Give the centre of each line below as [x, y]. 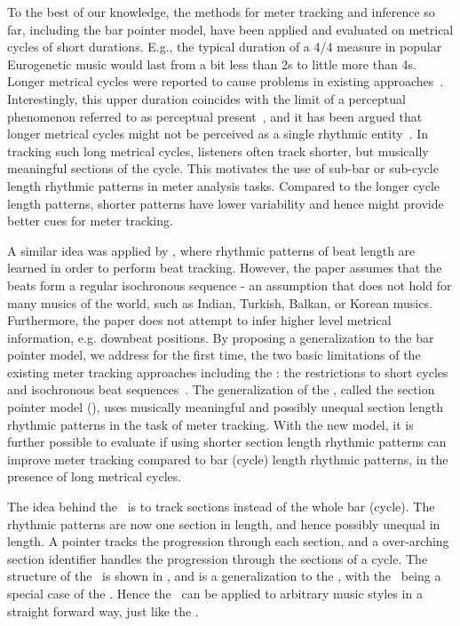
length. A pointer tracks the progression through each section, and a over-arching [228, 541]
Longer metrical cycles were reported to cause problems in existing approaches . [226, 81]
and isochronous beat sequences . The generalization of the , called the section [221, 389]
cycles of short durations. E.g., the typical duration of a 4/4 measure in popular [225, 47]
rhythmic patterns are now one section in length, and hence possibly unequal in [224, 523]
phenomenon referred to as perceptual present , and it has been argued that [215, 116]
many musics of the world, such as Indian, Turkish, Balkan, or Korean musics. [220, 302]
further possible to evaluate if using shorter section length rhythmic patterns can [227, 442]
